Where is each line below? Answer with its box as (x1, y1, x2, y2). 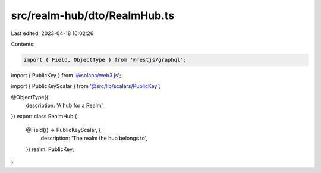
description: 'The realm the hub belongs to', (40, 134, 148, 142)
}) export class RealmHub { (11, 113, 77, 120)
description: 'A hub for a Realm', (26, 102, 104, 109)
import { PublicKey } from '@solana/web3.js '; (11, 71, 121, 78)
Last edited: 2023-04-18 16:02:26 (11, 30, 94, 37)
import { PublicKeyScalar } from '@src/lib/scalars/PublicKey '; (11, 83, 160, 90)
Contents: (11, 40, 35, 48)
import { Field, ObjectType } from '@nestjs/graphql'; (23, 56, 187, 63)
